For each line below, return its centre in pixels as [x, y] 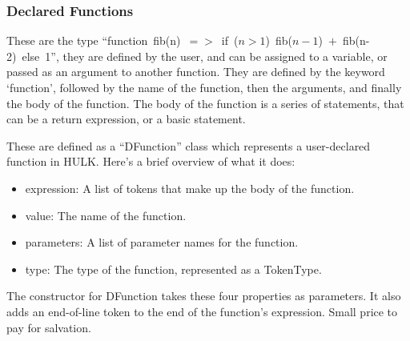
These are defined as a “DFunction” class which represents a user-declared [189, 145]
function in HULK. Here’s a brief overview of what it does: [151, 161]
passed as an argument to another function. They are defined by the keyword [196, 72]
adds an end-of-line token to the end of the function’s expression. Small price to [202, 311]
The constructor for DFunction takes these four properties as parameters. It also [204, 296]
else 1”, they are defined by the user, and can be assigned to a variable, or [205, 56]
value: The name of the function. [106, 215]
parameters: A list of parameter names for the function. [162, 242]
